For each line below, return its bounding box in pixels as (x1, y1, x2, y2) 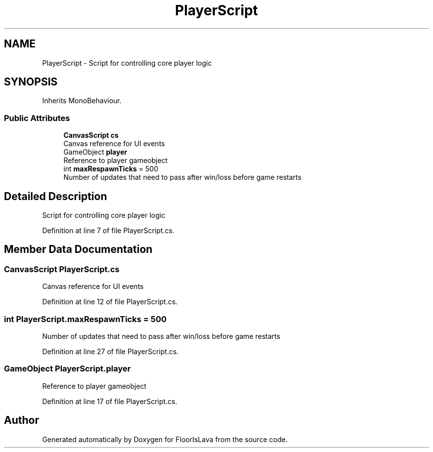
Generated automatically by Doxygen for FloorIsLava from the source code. (42, 435, 288, 444)
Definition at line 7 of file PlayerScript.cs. (42, 226, 174, 235)
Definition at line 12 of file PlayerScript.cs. (42, 297, 178, 306)
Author (4, 414, 39, 427)
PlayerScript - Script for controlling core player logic (42, 58, 212, 67)
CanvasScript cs (63, 131, 119, 140)
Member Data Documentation (4, 243, 153, 256)
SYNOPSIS (4, 76, 58, 88)
